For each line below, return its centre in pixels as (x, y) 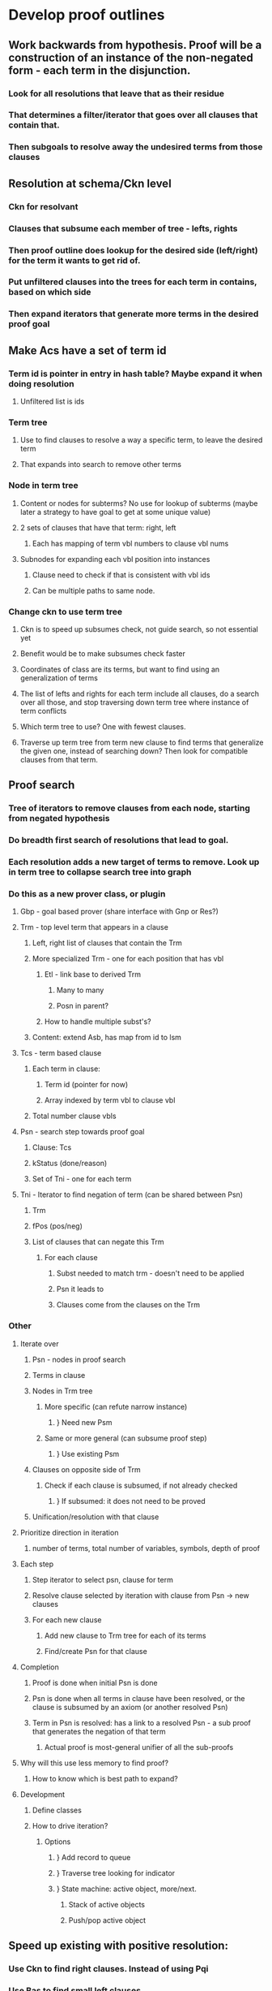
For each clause (71, 1258)
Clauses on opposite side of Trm (87, 1469)
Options (57, 1842)
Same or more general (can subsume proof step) (126, 1438)
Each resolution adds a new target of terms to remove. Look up (134, 862)
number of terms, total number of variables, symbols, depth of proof (146, 1548)
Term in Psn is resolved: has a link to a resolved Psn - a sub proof (141, 1722)
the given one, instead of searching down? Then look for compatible (134, 751)
